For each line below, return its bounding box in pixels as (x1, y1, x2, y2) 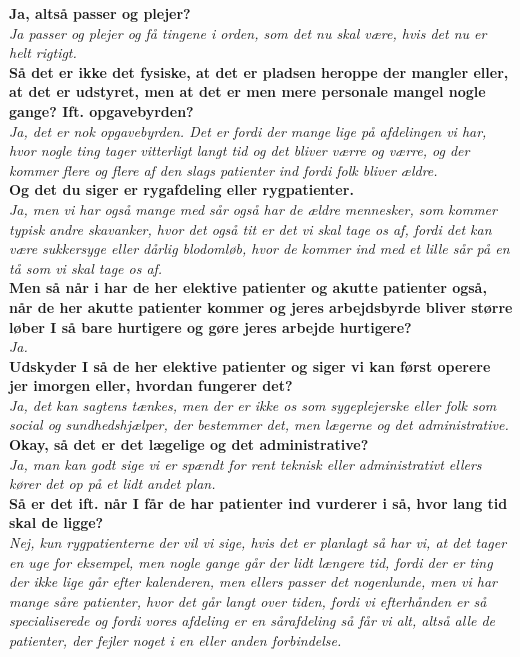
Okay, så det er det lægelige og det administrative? (9, 434, 369, 455)
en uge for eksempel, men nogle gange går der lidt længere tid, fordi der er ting (9, 551, 493, 572)
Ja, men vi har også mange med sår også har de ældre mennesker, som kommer (9, 198, 497, 219)
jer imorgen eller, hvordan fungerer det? (9, 375, 293, 396)
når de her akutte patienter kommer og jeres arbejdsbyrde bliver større (9, 296, 513, 317)
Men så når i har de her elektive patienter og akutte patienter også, (9, 277, 487, 298)
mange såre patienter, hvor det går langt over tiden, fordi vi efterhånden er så (9, 590, 487, 611)
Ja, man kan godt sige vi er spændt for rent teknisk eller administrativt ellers (9, 453, 482, 474)
